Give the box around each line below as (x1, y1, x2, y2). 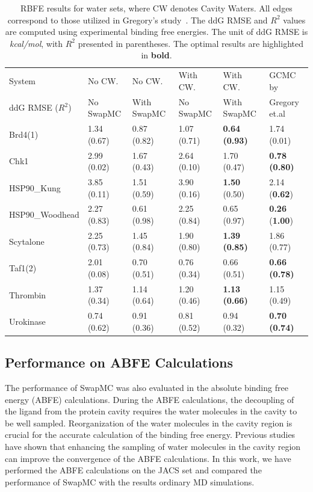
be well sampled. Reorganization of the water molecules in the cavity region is (5, 416, 293, 429)
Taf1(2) (9, 262, 37, 274)
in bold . (141, 49, 172, 61)
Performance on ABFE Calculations (5, 353, 234, 372)
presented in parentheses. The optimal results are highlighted (78, 37, 303, 49)
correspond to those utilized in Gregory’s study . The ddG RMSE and (7, 13, 268, 26)
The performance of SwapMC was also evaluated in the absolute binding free (5, 381, 288, 394)
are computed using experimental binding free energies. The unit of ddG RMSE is (5, 25, 308, 38)
